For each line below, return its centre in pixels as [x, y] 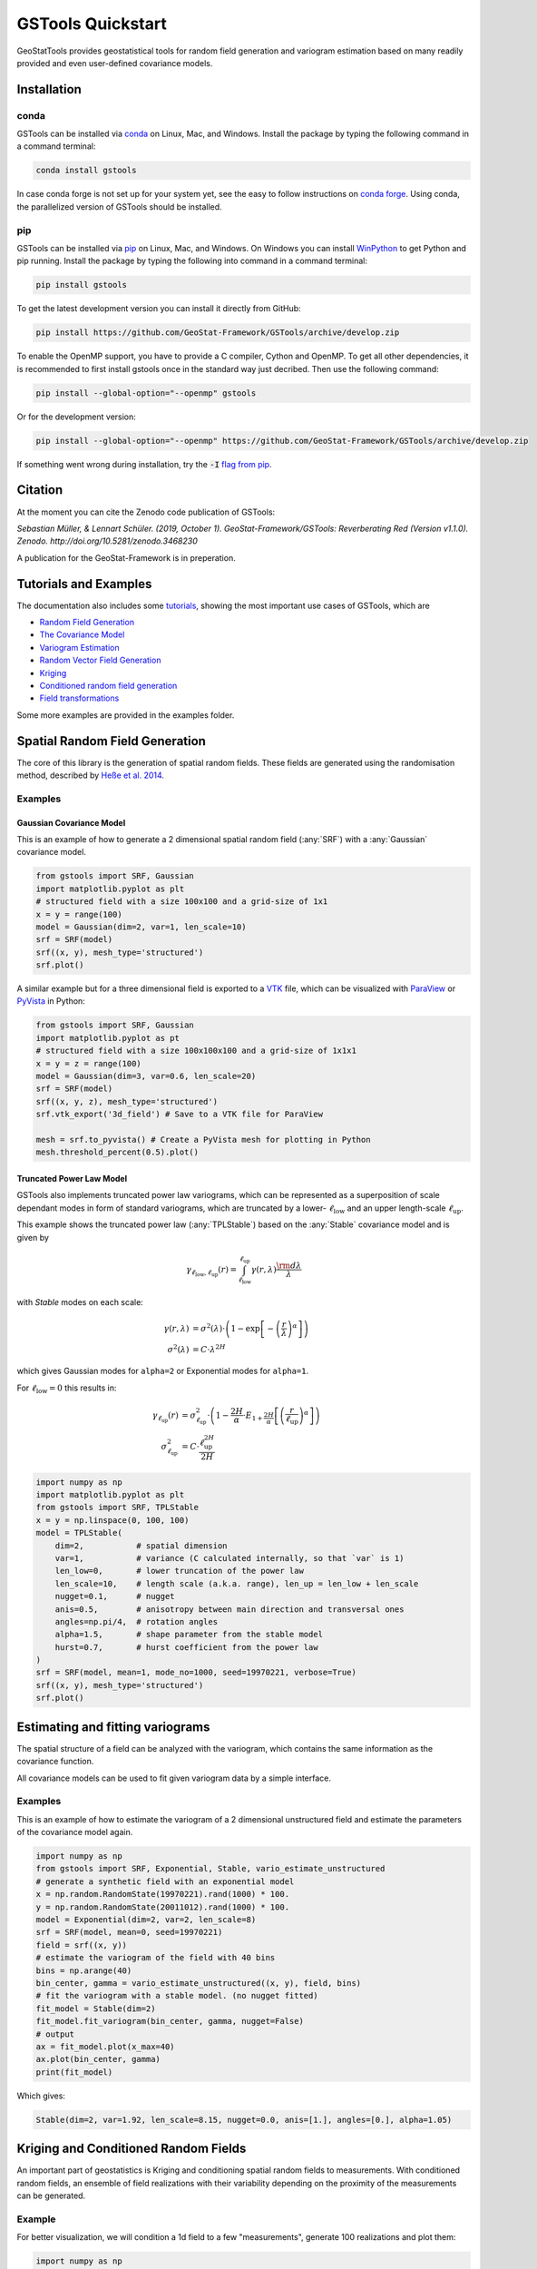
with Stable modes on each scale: [80, 1301]
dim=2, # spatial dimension [141, 1546]
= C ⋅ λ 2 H [209, 1349]
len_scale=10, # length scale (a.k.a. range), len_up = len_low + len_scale [237, 1583]
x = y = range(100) [79, 914]
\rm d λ [289, 1266]
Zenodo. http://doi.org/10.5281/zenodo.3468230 [107, 541]
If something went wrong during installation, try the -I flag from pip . [144, 464]
